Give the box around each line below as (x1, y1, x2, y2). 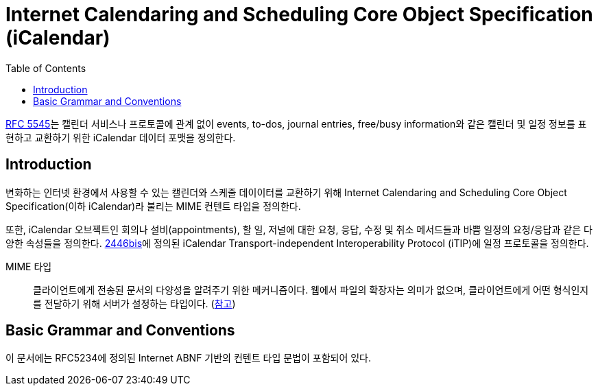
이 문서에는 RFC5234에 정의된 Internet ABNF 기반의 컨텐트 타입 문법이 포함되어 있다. (5, 352, 372, 364)
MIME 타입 (5, 260, 52, 272)
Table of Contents (5, 62, 86, 74)
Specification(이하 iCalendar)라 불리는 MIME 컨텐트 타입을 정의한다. (5, 200, 301, 212)
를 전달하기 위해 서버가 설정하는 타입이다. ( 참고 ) (33, 297, 236, 309)
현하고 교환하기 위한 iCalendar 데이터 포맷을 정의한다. (5, 131, 236, 143)
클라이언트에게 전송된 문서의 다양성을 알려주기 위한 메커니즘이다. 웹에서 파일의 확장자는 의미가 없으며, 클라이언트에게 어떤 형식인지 (33, 283, 589, 296)
